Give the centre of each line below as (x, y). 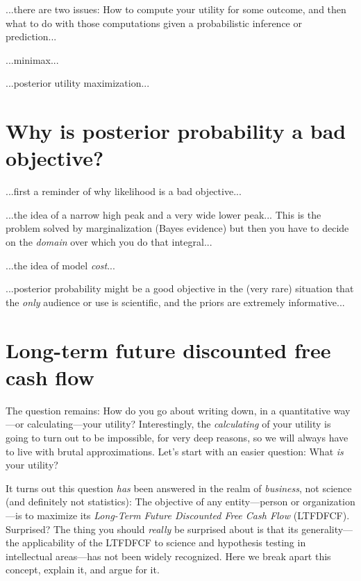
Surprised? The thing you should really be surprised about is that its (152, 529)
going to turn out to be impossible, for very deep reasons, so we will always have (177, 437)
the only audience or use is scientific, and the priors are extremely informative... (175, 302)
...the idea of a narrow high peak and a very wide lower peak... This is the (163, 214)
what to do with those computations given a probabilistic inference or (154, 23)
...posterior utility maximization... (78, 83)
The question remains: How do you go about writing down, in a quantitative (168, 410)
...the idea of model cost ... (60, 265)
